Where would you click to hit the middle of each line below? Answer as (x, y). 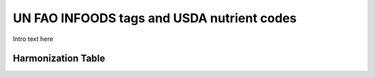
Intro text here (33, 39)
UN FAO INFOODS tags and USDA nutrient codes (155, 18)
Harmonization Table (59, 59)
